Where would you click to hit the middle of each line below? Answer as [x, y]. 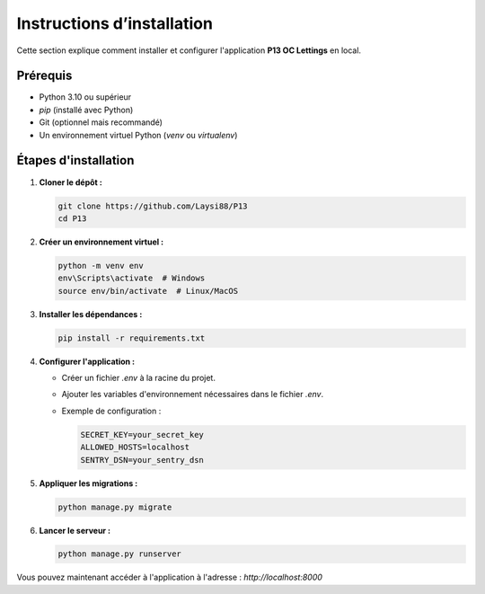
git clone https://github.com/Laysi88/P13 [153, 206]
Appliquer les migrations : [88, 483]
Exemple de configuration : [111, 411]
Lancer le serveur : [75, 530]
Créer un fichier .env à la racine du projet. [138, 378]
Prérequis [44, 76]
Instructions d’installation [115, 23]
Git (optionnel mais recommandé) [101, 122]
